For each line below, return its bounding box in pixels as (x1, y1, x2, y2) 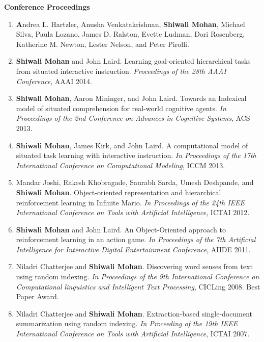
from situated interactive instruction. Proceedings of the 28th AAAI (16, 65, 226, 76)
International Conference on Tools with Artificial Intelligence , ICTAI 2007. (16, 328, 250, 339)
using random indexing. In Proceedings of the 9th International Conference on (16, 271, 259, 282)
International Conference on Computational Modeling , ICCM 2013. (16, 160, 225, 170)
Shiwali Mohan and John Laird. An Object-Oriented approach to (16, 224, 226, 234)
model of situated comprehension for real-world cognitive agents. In (16, 102, 226, 113)
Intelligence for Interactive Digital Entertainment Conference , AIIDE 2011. (16, 244, 251, 254)
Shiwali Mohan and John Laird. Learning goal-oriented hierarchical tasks (16, 56, 251, 66)
